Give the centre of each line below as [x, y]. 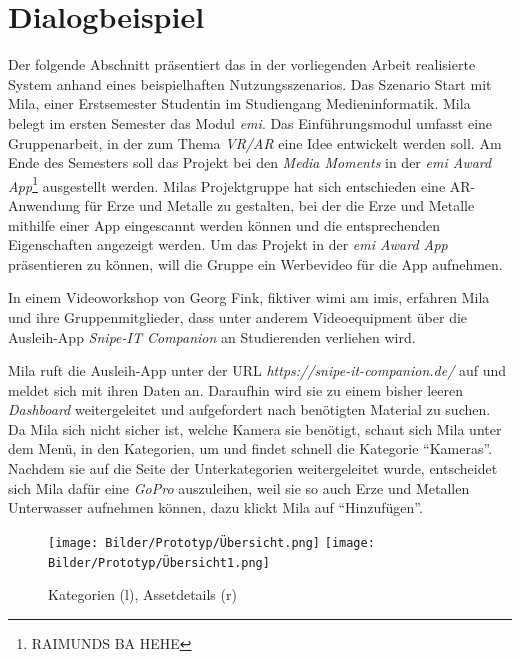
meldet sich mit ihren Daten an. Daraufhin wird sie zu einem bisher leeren [236, 389]
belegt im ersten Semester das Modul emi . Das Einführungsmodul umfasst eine [250, 122]
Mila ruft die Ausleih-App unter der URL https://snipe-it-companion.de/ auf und [257, 370]
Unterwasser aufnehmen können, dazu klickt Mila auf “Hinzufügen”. [215, 507]
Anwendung [44, 204]
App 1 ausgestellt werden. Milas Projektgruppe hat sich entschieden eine [227, 184]
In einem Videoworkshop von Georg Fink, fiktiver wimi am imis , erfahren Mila [249, 297]
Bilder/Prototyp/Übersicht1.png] [159, 562]
